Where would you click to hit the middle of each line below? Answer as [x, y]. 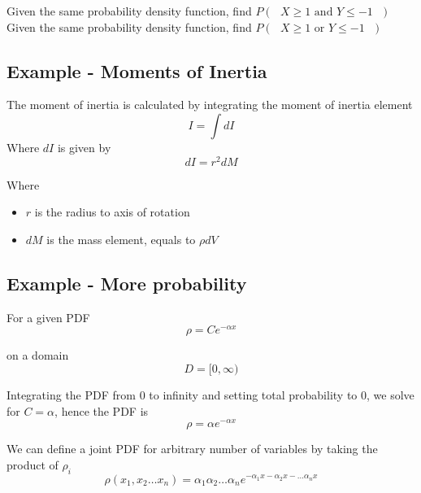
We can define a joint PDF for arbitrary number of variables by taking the [192, 449]
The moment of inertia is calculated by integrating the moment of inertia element [210, 105]
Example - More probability [127, 283]
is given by [84, 147]
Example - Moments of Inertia [137, 70]
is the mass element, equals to [121, 239]
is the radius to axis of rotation [112, 212]
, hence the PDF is [102, 410]
